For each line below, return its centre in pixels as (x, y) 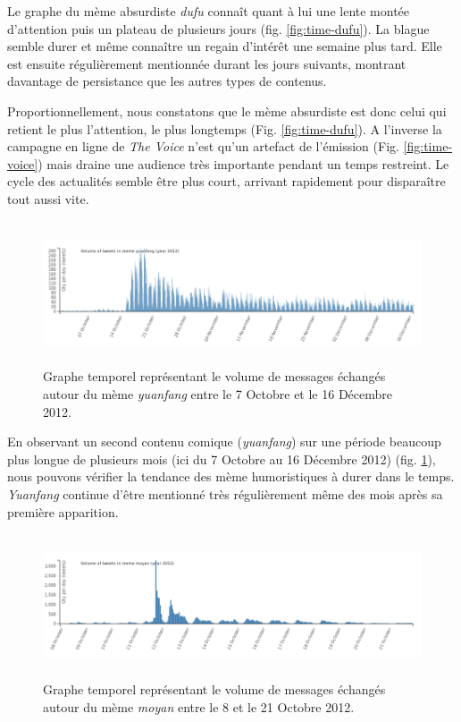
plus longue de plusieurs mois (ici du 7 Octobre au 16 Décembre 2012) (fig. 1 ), (222, 459)
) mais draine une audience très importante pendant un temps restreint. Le (243, 163)
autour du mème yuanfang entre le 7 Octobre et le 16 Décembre (218, 394)
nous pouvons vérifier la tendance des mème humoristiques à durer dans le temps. (231, 476)
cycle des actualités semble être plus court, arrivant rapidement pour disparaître (226, 181)
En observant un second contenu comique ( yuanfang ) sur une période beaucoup (224, 442)
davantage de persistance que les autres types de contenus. (167, 81)
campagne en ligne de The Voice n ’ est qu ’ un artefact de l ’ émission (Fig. (203, 146)
